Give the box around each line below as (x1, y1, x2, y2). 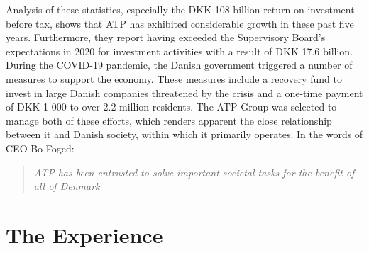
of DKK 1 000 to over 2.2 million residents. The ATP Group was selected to (6, 99, 337, 114)
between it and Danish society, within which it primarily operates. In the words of (6, 127, 363, 142)
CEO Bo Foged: (6, 140, 75, 155)
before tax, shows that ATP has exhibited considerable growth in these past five (6, 16, 354, 30)
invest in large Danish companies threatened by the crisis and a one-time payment (6, 85, 363, 100)
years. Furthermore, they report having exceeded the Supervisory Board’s (6, 30, 326, 45)
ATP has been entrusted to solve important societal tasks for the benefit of (33, 164, 355, 179)
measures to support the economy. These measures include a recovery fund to (6, 71, 342, 86)
